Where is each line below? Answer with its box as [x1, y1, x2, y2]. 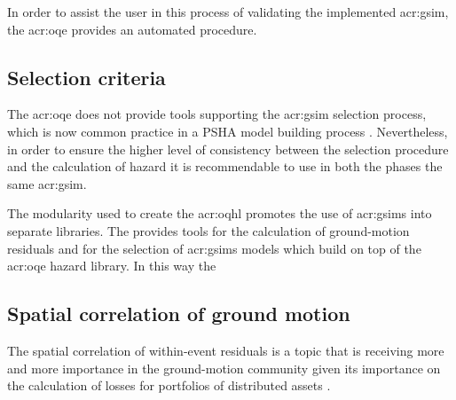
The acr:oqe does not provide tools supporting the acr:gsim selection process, [7, 105, 427, 123]
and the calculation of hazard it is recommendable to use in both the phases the [7, 157, 443, 176]
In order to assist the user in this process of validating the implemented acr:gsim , [7, 3, 449, 20]
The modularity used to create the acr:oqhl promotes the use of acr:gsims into [7, 204, 432, 223]
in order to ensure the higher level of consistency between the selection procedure [7, 139, 449, 158]
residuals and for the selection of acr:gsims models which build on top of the [7, 239, 421, 257]
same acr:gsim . [7, 174, 87, 192]
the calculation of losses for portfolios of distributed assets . [7, 376, 331, 395]
